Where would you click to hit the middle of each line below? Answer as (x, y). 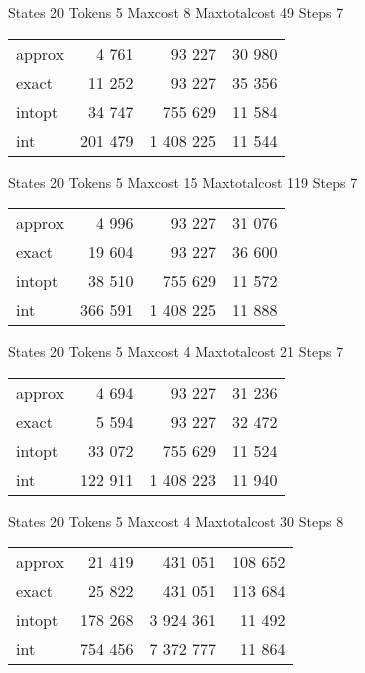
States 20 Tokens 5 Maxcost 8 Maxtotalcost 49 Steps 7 (176, 12)
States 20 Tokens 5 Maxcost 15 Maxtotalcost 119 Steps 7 (183, 181)
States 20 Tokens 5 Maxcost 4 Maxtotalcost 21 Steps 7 (176, 351)
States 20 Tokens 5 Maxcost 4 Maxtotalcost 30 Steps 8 (176, 520)
